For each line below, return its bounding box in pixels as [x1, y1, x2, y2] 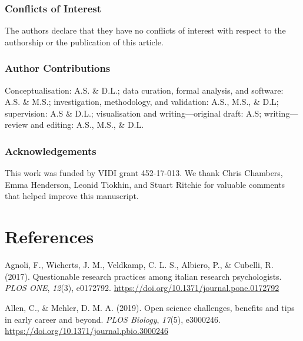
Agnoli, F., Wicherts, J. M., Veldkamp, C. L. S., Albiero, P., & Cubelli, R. [5, 259, 274, 271]
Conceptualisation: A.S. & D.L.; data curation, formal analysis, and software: [5, 84, 284, 96]
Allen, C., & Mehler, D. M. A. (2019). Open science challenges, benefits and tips [5, 301, 295, 313]
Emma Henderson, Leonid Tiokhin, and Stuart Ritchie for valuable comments [5, 178, 285, 190]
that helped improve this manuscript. [5, 190, 139, 202]
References [5, 224, 94, 249]
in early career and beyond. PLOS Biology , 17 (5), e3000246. [5, 313, 221, 325]
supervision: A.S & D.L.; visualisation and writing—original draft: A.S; [5, 107, 262, 119]
